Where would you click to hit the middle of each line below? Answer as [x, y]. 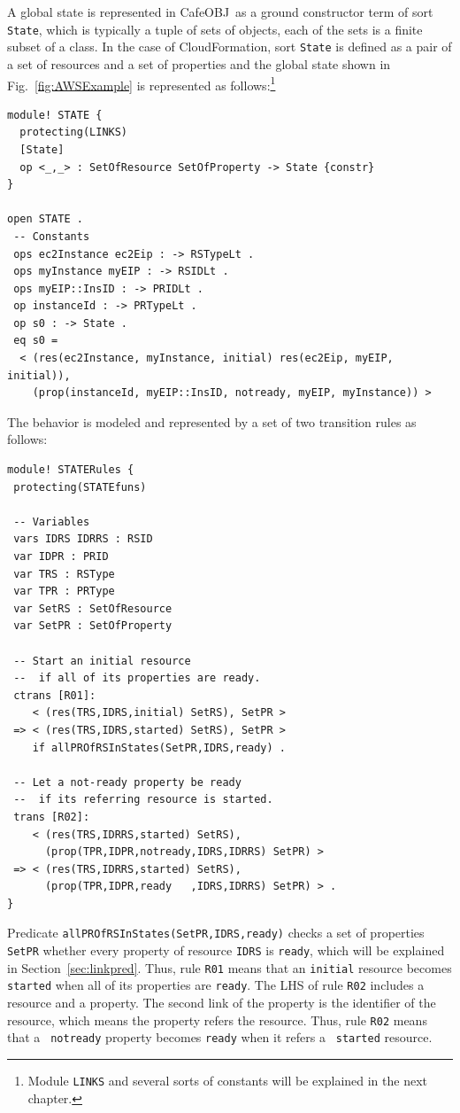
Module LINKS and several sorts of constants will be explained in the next [228, 1080]
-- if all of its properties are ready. [137, 678]
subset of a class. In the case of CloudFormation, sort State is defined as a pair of [230, 47]
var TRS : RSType [64, 574]
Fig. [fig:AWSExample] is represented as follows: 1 [142, 83]
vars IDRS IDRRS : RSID [83, 539]
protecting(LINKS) [74, 132]
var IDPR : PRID [61, 556]
